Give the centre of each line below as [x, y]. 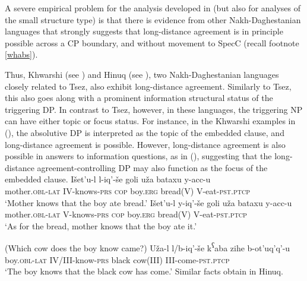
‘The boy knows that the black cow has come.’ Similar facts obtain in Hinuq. [144, 271]
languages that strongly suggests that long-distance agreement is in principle [144, 31]
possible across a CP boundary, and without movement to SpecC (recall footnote [152, 42]
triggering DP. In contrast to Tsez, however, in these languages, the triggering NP [154, 109]
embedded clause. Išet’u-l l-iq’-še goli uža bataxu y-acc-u [108, 179]
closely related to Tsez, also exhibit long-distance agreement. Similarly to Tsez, [148, 86]
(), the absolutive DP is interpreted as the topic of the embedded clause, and [145, 132]
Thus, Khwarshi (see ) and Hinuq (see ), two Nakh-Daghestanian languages [142, 74]
